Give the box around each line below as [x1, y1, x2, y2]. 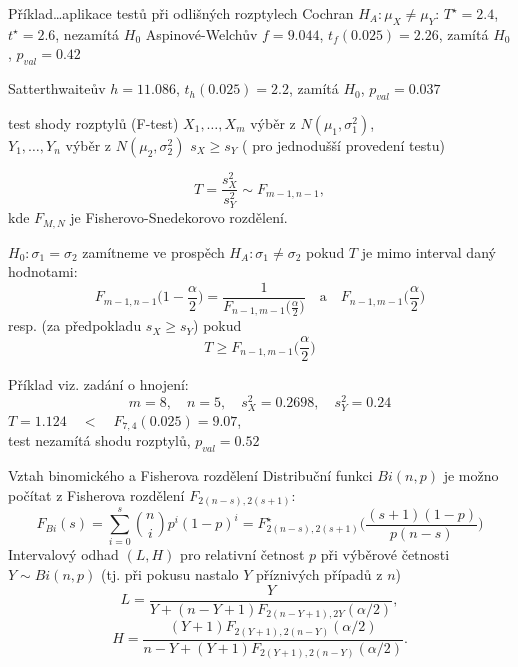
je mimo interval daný [361, 241, 496, 262]
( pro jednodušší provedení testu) [242, 134, 445, 155]
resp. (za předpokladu [8, 315, 142, 336]
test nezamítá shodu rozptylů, [8, 430, 191, 451]
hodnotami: [8, 261, 78, 282]
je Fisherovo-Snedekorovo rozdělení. [70, 207, 288, 228]
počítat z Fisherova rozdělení [8, 484, 185, 505]
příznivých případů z [256, 564, 383, 585]
